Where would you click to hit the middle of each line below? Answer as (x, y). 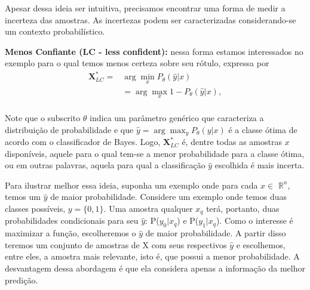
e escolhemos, (261, 244)
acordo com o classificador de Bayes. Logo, (83, 142)
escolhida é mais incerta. (260, 165)
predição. (22, 280)
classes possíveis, (35, 209)
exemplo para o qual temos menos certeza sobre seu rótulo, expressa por (137, 63)
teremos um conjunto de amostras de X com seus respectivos (116, 244)
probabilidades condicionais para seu (72, 220)
